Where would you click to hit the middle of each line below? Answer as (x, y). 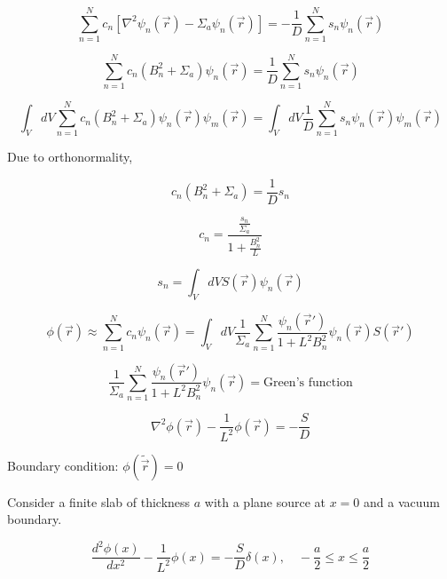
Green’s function (308, 382)
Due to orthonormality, (70, 157)
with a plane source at (265, 501)
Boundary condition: (63, 465)
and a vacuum (402, 501)
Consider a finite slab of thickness (99, 501)
